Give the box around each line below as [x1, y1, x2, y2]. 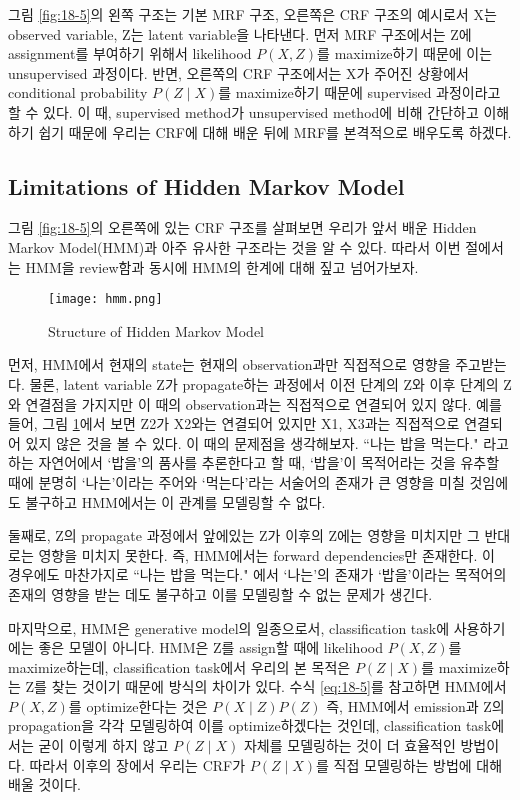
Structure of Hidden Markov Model [48, 320, 264, 341]
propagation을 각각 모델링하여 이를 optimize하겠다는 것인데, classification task [8, 715, 492, 736]
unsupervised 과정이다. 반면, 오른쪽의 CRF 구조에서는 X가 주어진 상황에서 [8, 62, 469, 83]
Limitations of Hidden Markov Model [8, 170, 405, 201]
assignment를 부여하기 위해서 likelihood [8, 43, 252, 64]
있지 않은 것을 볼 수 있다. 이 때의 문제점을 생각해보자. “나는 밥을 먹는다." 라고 [25, 432, 509, 453]
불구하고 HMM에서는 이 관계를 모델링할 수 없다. [25, 491, 326, 512]
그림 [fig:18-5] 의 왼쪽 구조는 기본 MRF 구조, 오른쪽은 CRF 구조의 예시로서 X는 [8, 4, 497, 24]
